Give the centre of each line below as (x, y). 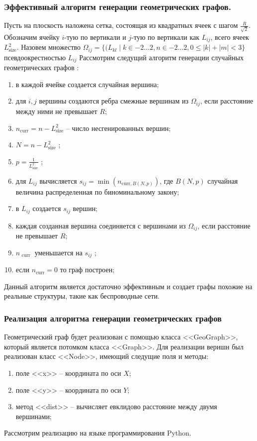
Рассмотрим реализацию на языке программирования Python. (98, 433)
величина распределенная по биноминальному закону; (97, 191)
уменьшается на (58, 252)
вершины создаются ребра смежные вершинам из (114, 101)
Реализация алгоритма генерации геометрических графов (113, 318)
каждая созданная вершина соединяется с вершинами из (101, 225)
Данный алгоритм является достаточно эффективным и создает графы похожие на (128, 286)
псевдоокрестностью (35, 57)
